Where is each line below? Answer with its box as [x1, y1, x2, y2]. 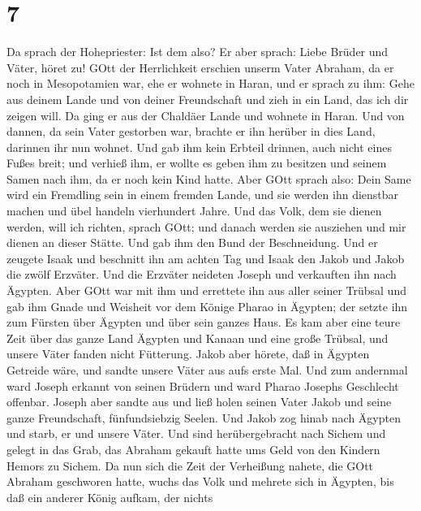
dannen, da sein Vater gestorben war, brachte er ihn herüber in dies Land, [6, 123, 376, 140]
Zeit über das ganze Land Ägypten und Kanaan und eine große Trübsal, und [6, 329, 389, 346]
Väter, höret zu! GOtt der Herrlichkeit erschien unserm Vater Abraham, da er [6, 58, 394, 76]
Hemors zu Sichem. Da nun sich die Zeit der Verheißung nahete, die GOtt [6, 457, 374, 474]
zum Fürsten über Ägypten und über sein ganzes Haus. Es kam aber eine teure [6, 314, 401, 331]
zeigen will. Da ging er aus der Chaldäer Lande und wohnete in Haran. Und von [6, 106, 405, 123]
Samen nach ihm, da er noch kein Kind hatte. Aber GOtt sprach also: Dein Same [6, 170, 411, 187]
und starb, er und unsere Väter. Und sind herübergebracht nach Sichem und [6, 425, 386, 442]
